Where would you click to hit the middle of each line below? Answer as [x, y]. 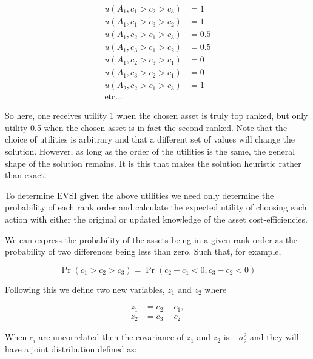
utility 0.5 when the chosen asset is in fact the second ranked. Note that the [146, 127]
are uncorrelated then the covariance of [111, 337]
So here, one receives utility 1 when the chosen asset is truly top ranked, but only [156, 116]
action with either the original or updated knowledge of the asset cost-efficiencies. [156, 219]
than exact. [26, 175]
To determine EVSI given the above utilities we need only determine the [140, 195]
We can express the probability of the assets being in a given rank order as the [151, 239]
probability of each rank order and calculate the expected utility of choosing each [156, 207]
